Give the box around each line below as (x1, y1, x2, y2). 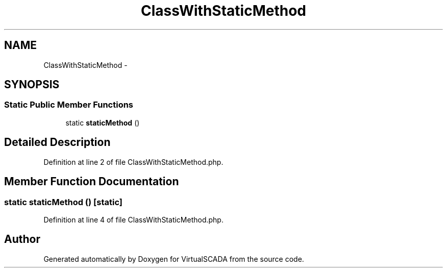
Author (4, 233, 40, 246)
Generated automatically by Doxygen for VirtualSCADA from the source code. (43, 254, 304, 263)
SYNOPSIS (4, 78, 60, 91)
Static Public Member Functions (4, 100, 134, 110)
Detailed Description (4, 136, 111, 149)
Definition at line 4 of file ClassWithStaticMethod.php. (43, 215, 224, 224)
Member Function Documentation (4, 175, 179, 188)
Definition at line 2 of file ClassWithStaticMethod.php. (43, 157, 224, 166)
